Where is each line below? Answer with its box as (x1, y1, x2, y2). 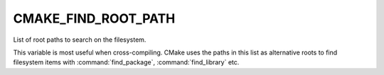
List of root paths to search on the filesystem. (13, 35, 146, 44)
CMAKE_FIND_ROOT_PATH (13, 11, 176, 26)
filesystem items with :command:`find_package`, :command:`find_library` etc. (13, 58, 240, 67)
